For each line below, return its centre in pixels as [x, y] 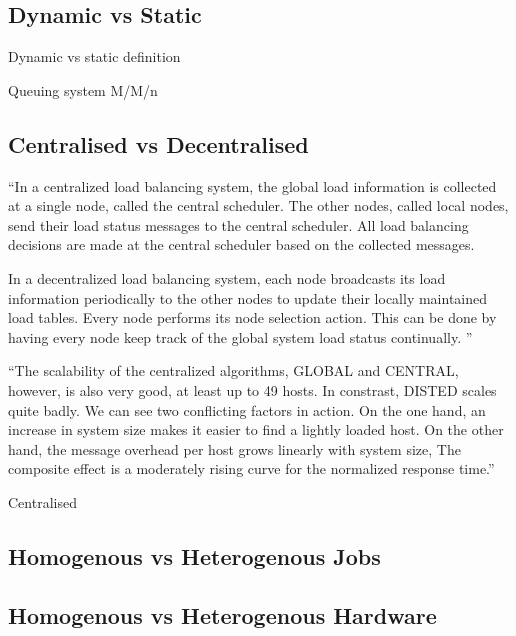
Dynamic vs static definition [94, 56]
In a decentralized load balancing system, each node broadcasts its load [227, 277]
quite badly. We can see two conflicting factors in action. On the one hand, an [247, 409]
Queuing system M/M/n [83, 89]
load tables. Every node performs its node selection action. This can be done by [252, 317]
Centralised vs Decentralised [158, 143]
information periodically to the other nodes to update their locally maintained [248, 297]
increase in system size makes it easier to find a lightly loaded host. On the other [256, 429]
